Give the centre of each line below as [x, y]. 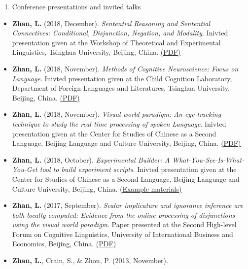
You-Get [25, 169]
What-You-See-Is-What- [208, 159]
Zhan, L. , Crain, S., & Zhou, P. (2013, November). [90, 260]
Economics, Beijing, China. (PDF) [64, 244]
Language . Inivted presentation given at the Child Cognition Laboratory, [122, 78]
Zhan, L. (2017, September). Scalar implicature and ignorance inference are [128, 205]
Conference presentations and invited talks [76, 6]
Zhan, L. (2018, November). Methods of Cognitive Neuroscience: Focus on [125, 68]
